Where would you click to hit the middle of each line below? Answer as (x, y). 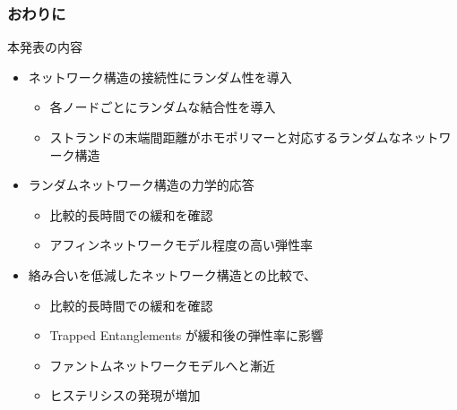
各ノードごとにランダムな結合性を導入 (163, 107)
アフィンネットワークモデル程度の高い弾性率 (181, 245)
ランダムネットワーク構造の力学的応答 (141, 185)
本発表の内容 (45, 47)
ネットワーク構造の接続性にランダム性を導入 (160, 77)
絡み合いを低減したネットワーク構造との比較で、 (172, 274)
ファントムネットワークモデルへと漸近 (162, 365)
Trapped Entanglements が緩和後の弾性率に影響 (186, 335)
